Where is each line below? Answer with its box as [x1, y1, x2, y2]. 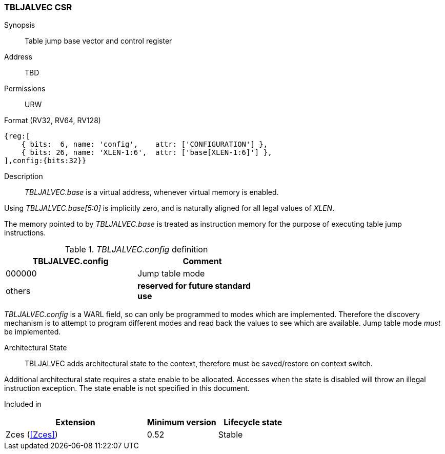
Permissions [4, 84, 46, 93]
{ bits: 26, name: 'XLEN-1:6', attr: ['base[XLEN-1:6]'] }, [21, 148, 272, 157]
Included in [4, 400, 42, 409]
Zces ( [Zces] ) [6, 429, 58, 440]
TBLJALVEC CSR [4, 2, 72, 12]
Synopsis [4, 21, 35, 30]
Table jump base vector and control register [25, 36, 172, 46]
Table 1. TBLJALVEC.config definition [65, 244, 208, 255]
